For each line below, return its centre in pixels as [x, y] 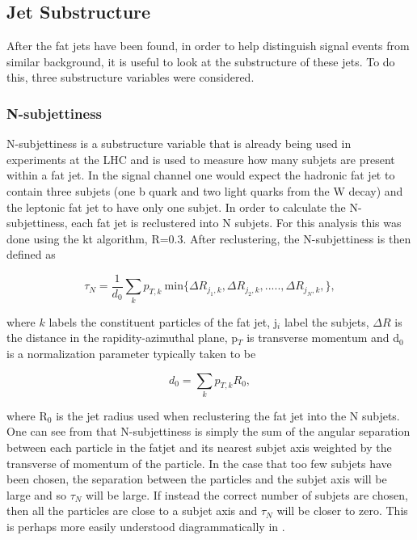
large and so [37, 494]
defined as [31, 254]
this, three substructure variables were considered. [131, 77]
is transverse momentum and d [323, 337]
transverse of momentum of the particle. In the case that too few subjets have [199, 463]
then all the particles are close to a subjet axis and [132, 510]
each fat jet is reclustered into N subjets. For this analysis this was [236, 223]
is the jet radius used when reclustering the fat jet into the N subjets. [228, 415]
